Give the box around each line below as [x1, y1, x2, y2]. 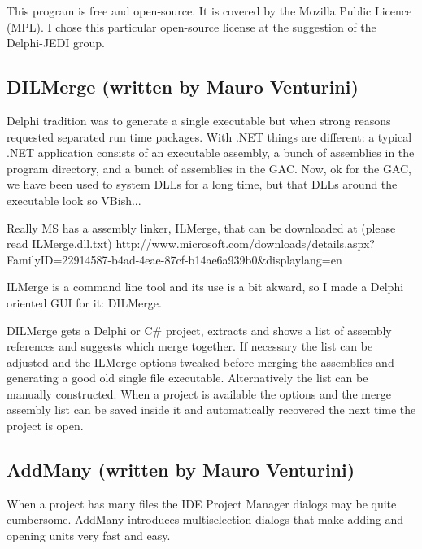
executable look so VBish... [7, 191, 141, 208]
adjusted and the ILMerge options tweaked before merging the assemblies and [7, 353, 394, 370]
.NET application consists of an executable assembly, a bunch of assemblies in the [7, 144, 415, 161]
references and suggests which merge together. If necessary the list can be [7, 338, 373, 355]
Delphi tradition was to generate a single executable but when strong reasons [7, 111, 391, 129]
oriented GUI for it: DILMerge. [7, 294, 162, 311]
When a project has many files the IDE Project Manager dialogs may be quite [7, 495, 397, 512]
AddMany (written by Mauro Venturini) [7, 457, 355, 482]
